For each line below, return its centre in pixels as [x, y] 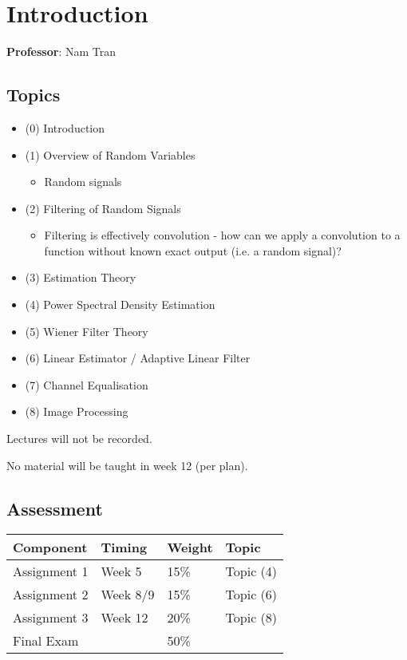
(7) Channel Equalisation [87, 384]
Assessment [55, 508]
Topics [34, 95]
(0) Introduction [65, 127]
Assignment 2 [51, 595]
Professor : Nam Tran [61, 51]
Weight [190, 547]
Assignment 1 [51, 571]
